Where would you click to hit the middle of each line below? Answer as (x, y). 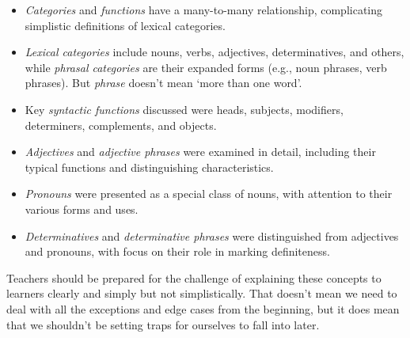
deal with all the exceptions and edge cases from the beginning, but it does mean (203, 308)
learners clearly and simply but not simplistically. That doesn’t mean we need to (202, 293)
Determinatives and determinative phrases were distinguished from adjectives (212, 235)
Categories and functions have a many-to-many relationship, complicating (204, 9)
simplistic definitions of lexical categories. (125, 25)
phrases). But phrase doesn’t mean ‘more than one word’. (163, 83)
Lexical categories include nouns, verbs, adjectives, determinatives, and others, (214, 52)
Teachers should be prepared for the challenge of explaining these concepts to (194, 277)
